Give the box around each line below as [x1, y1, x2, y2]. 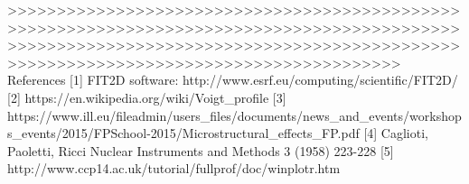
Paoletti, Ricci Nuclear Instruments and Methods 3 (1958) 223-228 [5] [7, 141, 394, 160]
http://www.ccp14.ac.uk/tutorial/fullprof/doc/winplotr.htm [7, 159, 341, 178]
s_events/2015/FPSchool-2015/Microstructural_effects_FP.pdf [7, 124, 360, 143]
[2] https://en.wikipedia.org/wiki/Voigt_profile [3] [7, 87, 286, 106]
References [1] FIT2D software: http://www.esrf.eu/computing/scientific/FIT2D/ [7, 70, 458, 89]
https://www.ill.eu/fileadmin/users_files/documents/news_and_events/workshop [7, 106, 462, 124]
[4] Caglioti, [363, 124, 428, 143]
